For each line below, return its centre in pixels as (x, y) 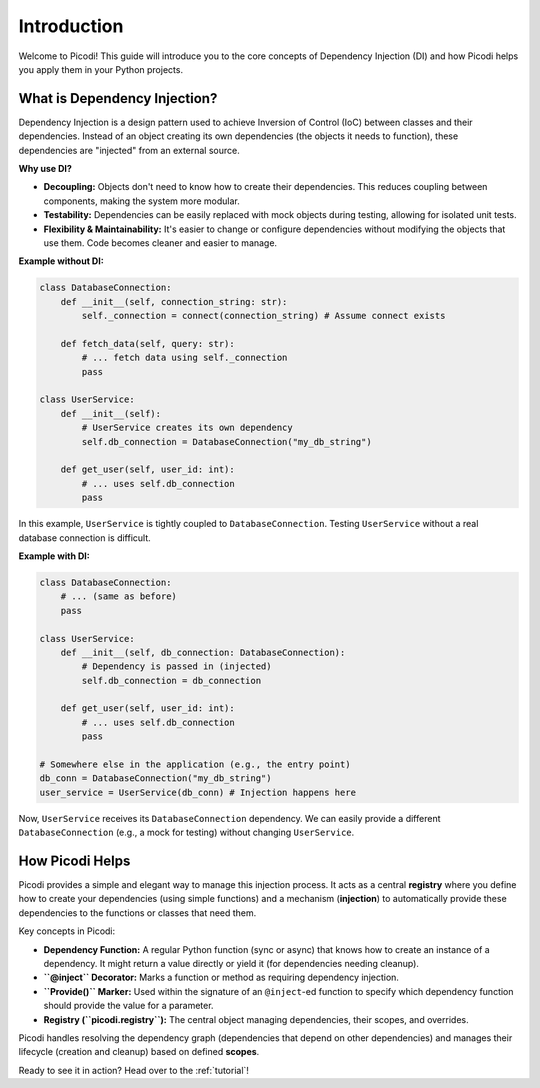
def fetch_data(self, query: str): (147, 343)
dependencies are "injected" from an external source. (129, 150)
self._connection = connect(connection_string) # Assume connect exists (263, 316)
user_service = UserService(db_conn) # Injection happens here (198, 792)
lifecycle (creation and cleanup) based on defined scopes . (139, 1052)
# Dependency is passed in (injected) (176, 666)
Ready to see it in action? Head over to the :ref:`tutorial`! (134, 1070)
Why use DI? (45, 169)
